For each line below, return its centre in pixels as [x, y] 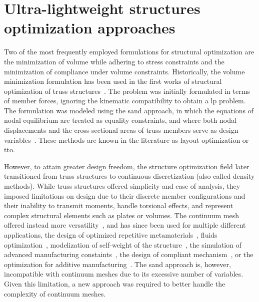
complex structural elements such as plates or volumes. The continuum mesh [121, 215]
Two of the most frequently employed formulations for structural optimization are [129, 52]
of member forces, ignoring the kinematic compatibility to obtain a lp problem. [125, 101]
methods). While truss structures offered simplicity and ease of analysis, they [122, 186]
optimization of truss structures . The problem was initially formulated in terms [127, 91]
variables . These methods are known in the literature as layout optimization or [126, 140]
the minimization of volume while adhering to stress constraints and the [114, 61]
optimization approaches [90, 28]
